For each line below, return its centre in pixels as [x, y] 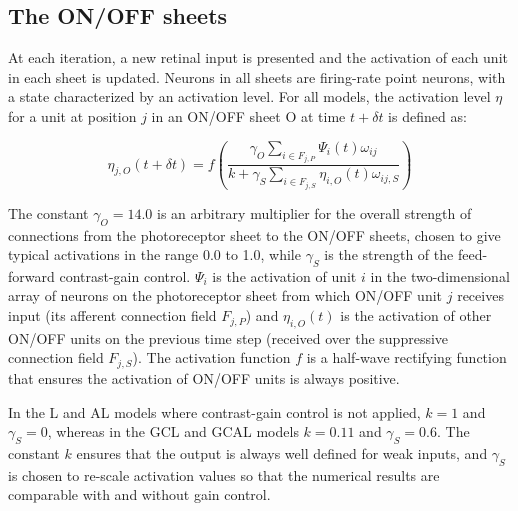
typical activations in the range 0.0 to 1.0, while [154, 254]
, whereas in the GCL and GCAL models [173, 431]
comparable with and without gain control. [139, 494]
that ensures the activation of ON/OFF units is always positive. [204, 377]
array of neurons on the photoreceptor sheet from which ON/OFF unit [225, 295]
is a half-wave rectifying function [406, 357]
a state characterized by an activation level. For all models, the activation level [249, 96]
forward [31, 275]
